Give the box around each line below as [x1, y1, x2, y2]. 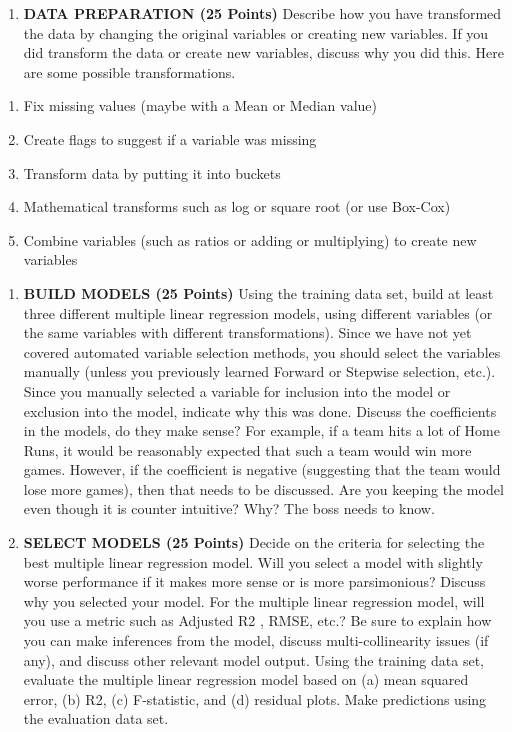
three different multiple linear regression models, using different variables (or [23, 302, 493, 323]
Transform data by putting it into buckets [23, 162, 281, 183]
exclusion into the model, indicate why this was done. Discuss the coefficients [23, 400, 497, 421]
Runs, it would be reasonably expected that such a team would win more [23, 439, 472, 460]
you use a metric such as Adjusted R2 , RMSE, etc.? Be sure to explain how [23, 610, 492, 631]
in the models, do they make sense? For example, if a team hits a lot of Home [23, 420, 500, 441]
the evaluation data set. [23, 708, 169, 729]
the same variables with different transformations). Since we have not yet [23, 322, 472, 343]
